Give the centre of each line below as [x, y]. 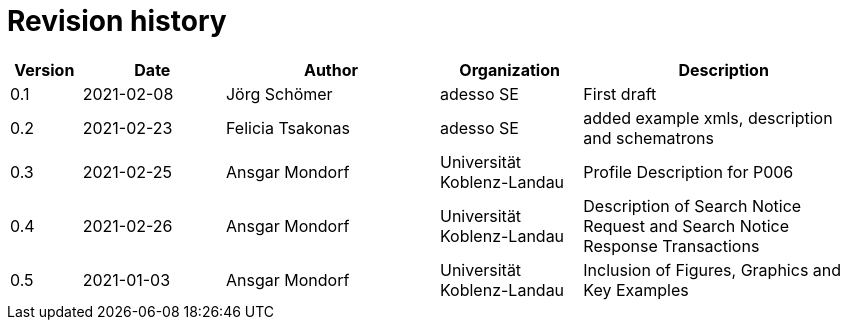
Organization [509, 69]
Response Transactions [671, 245]
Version [44, 69]
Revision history [117, 21]
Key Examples [636, 289]
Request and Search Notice [686, 225]
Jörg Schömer [279, 93]
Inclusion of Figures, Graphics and [712, 269]
